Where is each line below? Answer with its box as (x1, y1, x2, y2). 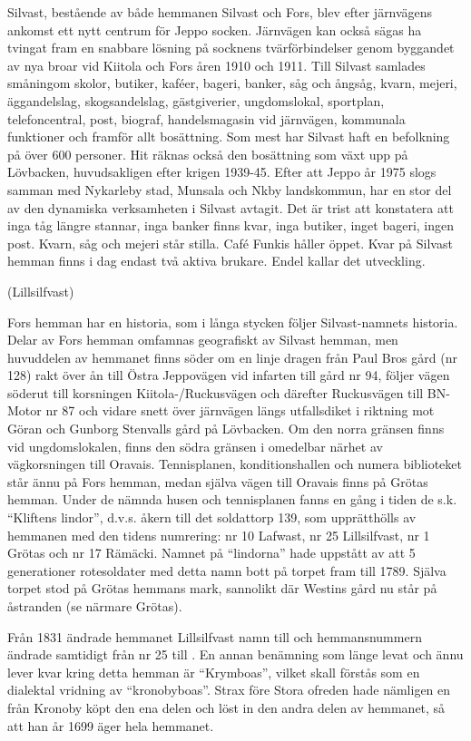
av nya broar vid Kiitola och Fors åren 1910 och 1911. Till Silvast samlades (7, 55, 426, 74)
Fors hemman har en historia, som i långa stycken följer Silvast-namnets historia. (7, 312, 458, 331)
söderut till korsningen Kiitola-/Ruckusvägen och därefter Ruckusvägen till (7, 383, 424, 402)
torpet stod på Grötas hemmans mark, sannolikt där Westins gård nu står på (7, 579, 437, 598)
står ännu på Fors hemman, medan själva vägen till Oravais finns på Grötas (7, 472, 428, 491)
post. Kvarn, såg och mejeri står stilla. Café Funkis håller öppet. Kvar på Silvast (7, 233, 453, 252)
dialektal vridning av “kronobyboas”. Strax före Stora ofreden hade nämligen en (7, 680, 451, 699)
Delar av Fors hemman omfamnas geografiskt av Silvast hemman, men (7, 330, 398, 349)
